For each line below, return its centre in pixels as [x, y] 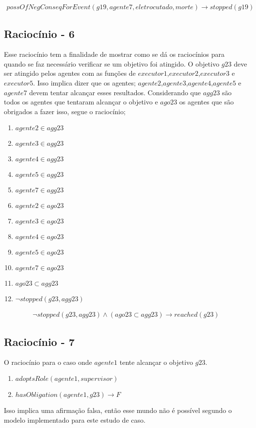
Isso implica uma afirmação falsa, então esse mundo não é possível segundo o [118, 410]
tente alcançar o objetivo [156, 362]
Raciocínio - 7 [39, 341]
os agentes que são [207, 102]
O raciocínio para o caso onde [48, 362]
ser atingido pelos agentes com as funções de [70, 73]
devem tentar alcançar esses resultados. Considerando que [115, 92]
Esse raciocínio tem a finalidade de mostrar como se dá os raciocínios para [114, 54]
